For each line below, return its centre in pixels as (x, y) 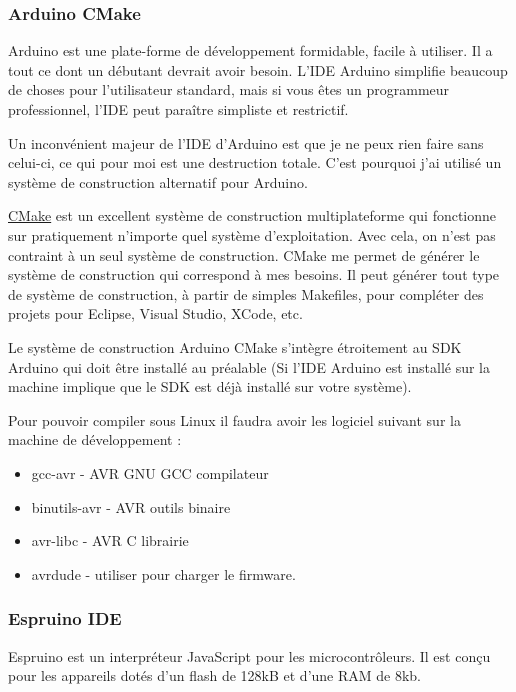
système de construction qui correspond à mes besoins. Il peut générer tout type (254, 274)
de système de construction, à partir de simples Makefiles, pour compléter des (246, 293)
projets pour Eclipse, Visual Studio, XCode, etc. (155, 313)
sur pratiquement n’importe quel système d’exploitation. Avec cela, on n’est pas (252, 234)
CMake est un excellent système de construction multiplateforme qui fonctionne (252, 215)
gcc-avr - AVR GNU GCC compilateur (150, 472)
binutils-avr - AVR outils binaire (131, 506)
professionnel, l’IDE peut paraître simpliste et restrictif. (178, 109)
